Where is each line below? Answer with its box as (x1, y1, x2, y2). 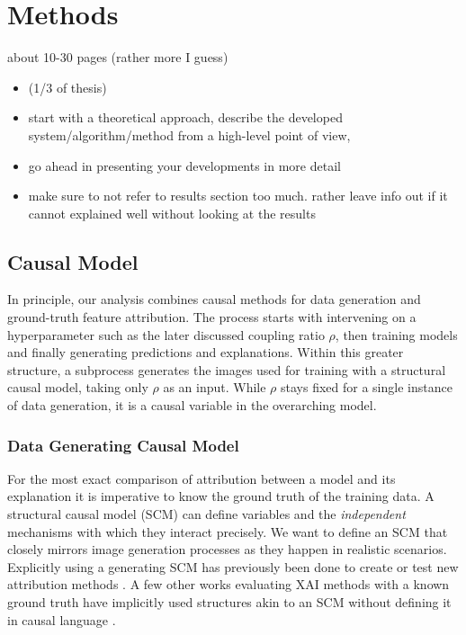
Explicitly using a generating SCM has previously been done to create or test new (7, 557, 459, 576)
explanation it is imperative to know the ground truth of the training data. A (7, 487, 435, 505)
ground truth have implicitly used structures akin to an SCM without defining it (7, 593, 452, 612)
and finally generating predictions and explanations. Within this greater (7, 343, 404, 362)
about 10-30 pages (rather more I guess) (7, 48, 229, 67)
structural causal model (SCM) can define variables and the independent (7, 505, 406, 523)
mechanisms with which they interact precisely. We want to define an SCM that (7, 522, 448, 541)
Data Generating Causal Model (7, 434, 239, 456)
